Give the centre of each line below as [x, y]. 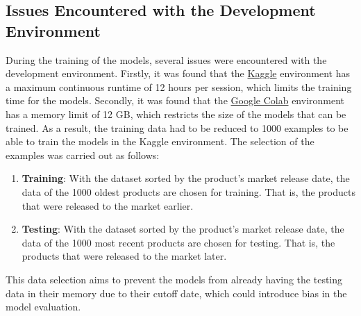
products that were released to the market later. [124, 256]
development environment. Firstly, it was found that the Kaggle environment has [178, 73]
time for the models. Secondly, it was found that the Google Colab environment [175, 100]
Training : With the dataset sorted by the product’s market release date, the [186, 178]
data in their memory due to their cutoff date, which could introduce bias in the [176, 293]
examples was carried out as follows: [83, 155]
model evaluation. [43, 307]
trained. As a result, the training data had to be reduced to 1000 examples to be [177, 127]
